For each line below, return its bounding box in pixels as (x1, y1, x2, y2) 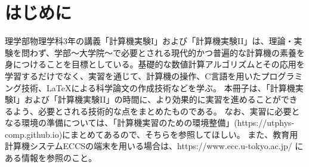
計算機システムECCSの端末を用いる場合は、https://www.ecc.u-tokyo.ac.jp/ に (5, 140, 304, 152)
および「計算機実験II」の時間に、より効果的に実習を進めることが (24, 93, 281, 106)
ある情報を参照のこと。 (5, 151, 97, 164)
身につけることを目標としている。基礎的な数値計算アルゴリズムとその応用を (5, 58, 305, 70)
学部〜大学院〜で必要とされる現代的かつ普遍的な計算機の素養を (54, 46, 305, 58)
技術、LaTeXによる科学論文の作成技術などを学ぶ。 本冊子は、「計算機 (21, 81, 295, 94)
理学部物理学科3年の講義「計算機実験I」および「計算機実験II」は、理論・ (5, 35, 294, 47)
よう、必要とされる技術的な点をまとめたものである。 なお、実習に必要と (13, 104, 300, 117)
